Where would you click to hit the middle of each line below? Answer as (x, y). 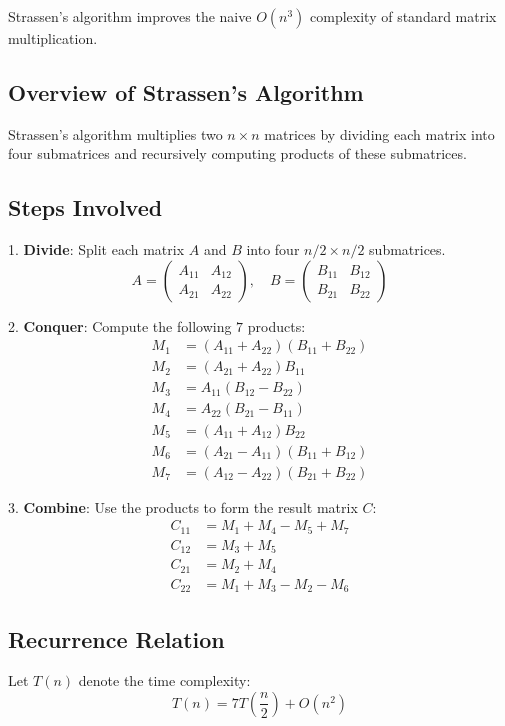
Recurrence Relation (116, 638)
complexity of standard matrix (403, 16)
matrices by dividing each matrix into (379, 133)
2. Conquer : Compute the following (120, 325)
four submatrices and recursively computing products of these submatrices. (237, 153)
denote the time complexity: (164, 680)
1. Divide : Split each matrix (96, 249)
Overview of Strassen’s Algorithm (186, 91)
